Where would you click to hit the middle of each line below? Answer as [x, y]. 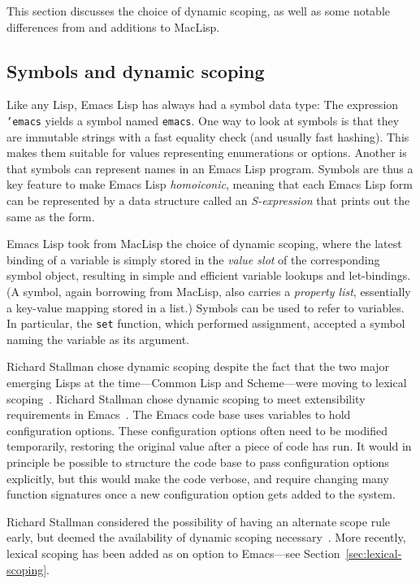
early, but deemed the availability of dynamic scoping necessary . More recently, [206, 537]
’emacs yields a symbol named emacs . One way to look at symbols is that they [203, 120]
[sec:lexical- [374, 553]
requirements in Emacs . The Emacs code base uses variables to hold [179, 414]
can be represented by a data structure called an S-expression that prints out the [208, 200]
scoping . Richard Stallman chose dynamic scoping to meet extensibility [186, 398]
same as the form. [51, 216]
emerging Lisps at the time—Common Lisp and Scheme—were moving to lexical [207, 383]
